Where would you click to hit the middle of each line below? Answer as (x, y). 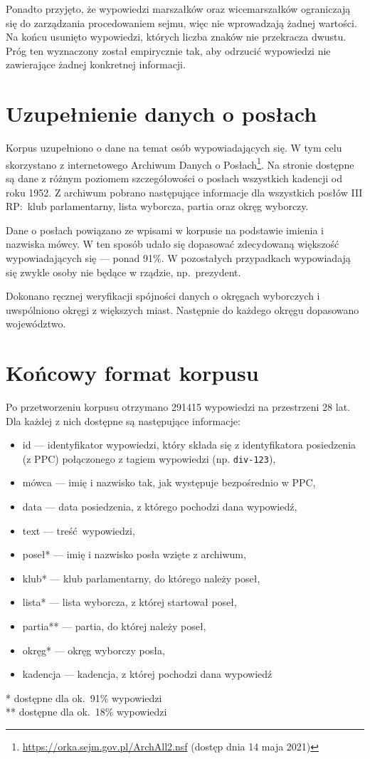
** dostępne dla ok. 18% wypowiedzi (86, 712)
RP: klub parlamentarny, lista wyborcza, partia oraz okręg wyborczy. (157, 206)
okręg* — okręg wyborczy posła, (94, 650)
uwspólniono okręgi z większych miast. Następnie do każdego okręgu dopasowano (183, 309)
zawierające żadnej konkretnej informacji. (96, 64)
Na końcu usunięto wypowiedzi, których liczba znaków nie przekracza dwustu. (176, 37)
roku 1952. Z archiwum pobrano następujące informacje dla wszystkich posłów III (184, 192)
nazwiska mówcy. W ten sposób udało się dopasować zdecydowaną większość (173, 244)
